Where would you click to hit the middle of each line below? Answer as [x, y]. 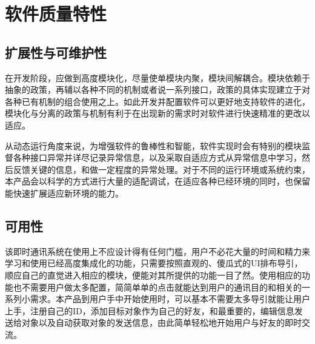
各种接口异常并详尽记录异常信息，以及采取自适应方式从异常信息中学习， [157, 157]
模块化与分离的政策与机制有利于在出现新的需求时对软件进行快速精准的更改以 [157, 113]
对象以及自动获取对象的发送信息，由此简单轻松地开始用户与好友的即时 [161, 322]
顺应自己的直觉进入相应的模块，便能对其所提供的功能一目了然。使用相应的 [153, 275]
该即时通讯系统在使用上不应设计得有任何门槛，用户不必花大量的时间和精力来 [157, 251]
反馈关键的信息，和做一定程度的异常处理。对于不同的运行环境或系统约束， [161, 169]
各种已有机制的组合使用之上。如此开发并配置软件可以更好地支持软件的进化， [157, 101]
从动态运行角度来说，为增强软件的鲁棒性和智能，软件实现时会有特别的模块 [153, 145]
